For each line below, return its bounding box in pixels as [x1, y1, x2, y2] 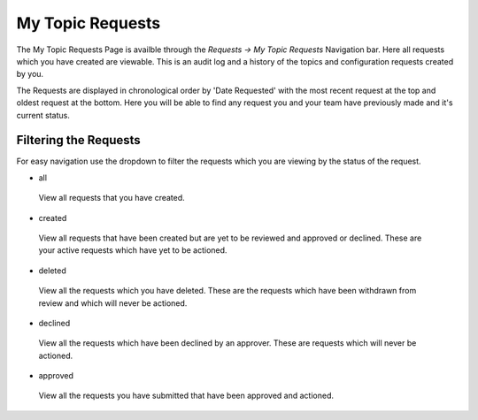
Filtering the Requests [16, 133, 141, 148]
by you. [16, 69, 44, 80]
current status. [16, 110, 70, 120]
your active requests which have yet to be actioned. [38, 245, 227, 256]
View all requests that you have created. [38, 193, 185, 203]
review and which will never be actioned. [38, 297, 188, 309]
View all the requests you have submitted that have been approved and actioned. [38, 390, 334, 401]
